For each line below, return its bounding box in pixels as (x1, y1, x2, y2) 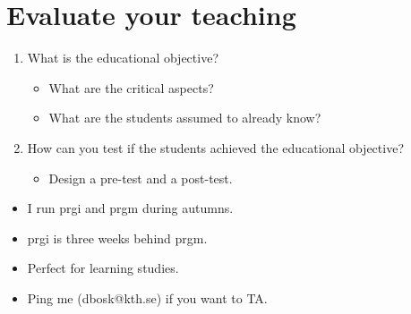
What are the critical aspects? (48, 78, 214, 97)
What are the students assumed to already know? (48, 108, 321, 127)
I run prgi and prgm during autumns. (27, 199, 234, 217)
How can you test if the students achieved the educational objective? (27, 138, 404, 157)
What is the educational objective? (27, 48, 218, 67)
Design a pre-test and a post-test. (48, 168, 233, 187)
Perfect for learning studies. (27, 259, 179, 277)
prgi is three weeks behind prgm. (27, 228, 208, 247)
